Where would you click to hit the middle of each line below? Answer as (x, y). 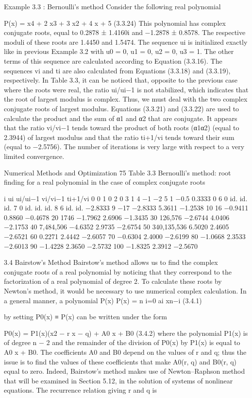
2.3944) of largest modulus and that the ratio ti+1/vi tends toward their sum (119, 137)
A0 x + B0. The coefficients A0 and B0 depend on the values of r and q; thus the (125, 352)
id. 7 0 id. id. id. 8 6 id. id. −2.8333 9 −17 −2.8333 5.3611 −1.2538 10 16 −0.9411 (126, 208)
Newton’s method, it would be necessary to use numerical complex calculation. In (125, 291)
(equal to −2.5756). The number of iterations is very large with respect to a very (124, 147)
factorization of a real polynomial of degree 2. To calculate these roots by (113, 281)
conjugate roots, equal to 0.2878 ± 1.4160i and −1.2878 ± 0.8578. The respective (125, 32)
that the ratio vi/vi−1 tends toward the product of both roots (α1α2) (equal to (122, 128)
